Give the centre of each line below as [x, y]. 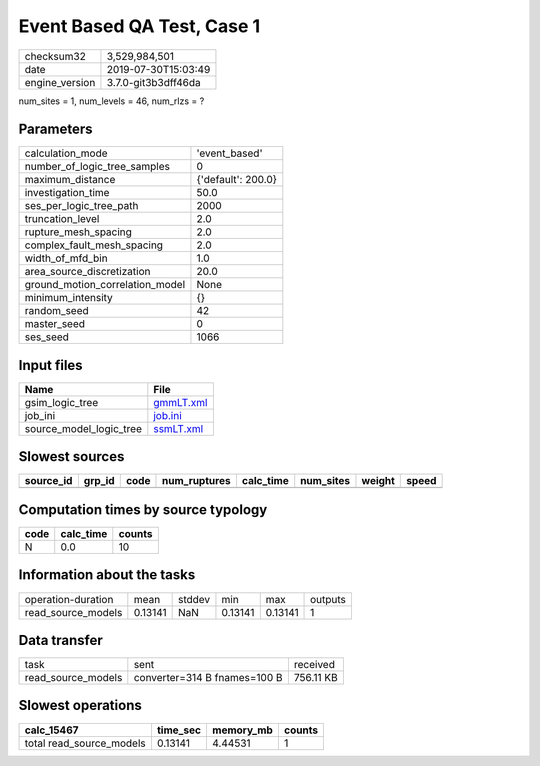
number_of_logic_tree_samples [97, 167]
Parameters [55, 129]
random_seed [56, 311]
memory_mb [242, 730]
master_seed [54, 324]
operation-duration [69, 599]
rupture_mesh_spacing [78, 232]
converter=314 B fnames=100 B [208, 678]
